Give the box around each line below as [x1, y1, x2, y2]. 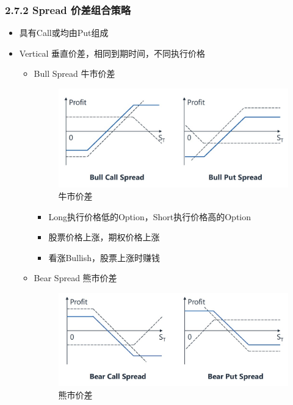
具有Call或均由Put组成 [19, 26, 109, 39]
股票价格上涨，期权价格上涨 [48, 231, 160, 243]
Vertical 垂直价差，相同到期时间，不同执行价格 [19, 46, 205, 59]
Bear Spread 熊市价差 [34, 271, 117, 284]
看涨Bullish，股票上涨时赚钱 [48, 251, 161, 263]
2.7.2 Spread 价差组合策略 [5, 2, 131, 17]
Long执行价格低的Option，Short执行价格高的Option [48, 210, 251, 223]
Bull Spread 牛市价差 [34, 67, 115, 80]
